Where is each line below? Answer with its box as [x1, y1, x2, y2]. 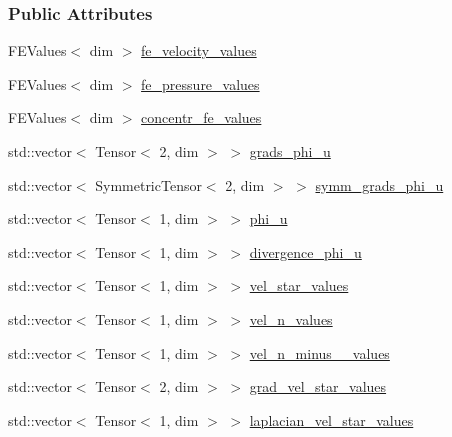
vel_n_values [249, 308, 333, 329]
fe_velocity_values [141, 40, 257, 61]
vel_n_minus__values [249, 342, 390, 363]
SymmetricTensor [95, 174, 202, 195]
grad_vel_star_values [249, 376, 387, 397]
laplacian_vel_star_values [249, 409, 414, 430]
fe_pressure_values [141, 73, 260, 94]
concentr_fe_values [141, 107, 262, 128]
